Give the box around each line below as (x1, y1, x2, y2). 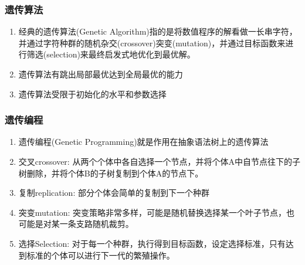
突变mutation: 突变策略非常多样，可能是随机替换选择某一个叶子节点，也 (18, 206, 294, 218)
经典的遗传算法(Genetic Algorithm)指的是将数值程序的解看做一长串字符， (18, 25, 297, 38)
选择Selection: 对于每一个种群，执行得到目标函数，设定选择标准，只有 (18, 237, 286, 249)
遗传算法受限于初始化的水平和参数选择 (18, 87, 167, 100)
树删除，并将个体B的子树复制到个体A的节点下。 (18, 167, 204, 179)
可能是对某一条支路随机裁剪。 (18, 218, 134, 230)
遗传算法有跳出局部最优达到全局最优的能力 (18, 68, 183, 80)
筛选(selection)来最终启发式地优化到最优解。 (26, 48, 195, 60)
